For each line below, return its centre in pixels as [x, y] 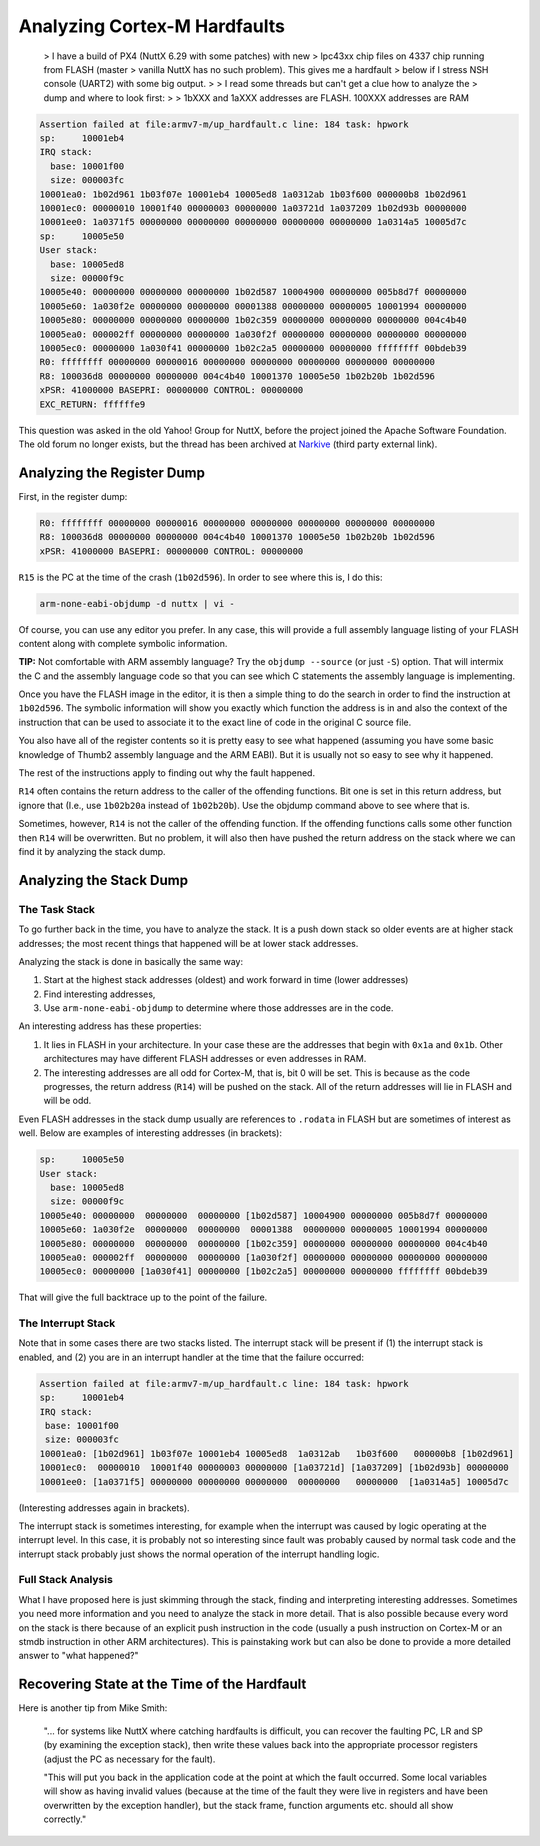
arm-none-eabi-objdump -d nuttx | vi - [137, 603]
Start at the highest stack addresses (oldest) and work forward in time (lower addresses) [226, 980]
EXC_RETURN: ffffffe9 [92, 404]
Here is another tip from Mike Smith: [93, 1708]
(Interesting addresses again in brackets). [104, 1507]
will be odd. [67, 1101]
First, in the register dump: [73, 496]
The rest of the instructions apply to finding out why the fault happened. [166, 773]
